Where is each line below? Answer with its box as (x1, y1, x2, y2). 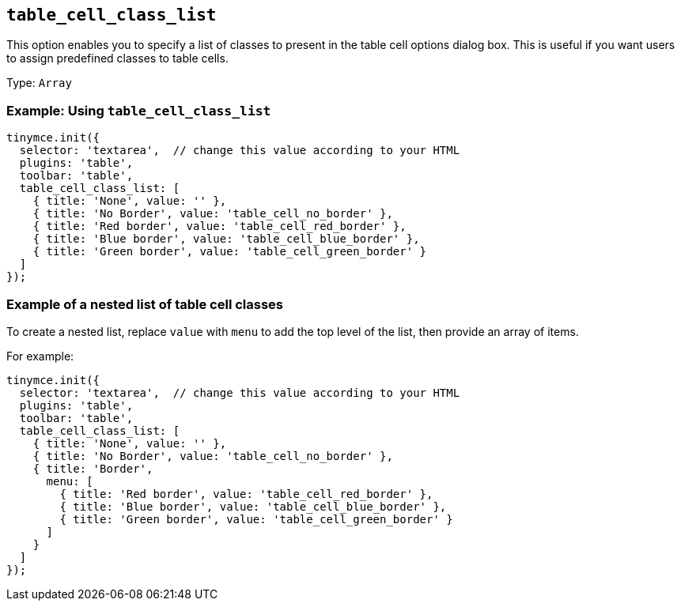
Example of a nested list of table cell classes (6, 296, 283, 312)
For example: (6, 349, 74, 363)
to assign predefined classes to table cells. (6, 51, 229, 66)
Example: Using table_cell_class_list (6, 102, 271, 119)
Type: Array (6, 76, 72, 90)
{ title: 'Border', (32, 462, 153, 475)
